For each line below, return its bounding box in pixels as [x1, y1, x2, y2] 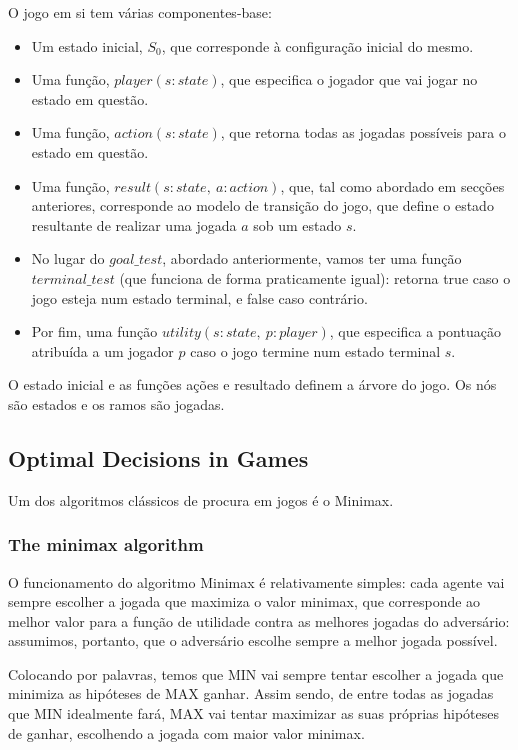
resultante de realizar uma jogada [31, 214, 237, 235]
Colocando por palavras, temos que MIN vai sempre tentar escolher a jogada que [8, 663, 504, 684]
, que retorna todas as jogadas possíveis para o [220, 122, 506, 143]
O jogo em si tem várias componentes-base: [8, 2, 272, 22]
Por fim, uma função [31, 321, 158, 342]
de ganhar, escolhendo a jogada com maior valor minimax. [8, 722, 365, 743]
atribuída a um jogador [31, 340, 174, 361]
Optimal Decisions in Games [8, 442, 309, 473]
